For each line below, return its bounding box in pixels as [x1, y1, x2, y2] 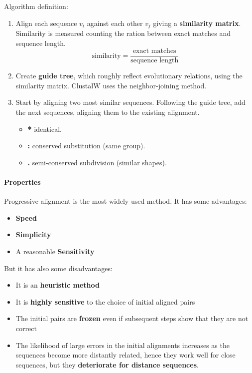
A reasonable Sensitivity [15, 246, 95, 257]
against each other [87, 17, 143, 28]
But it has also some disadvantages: [4, 263, 113, 273]
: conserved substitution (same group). [27, 140, 145, 151]
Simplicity [15, 229, 51, 240]
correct [15, 323, 37, 333]
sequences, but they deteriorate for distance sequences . [15, 359, 199, 370]
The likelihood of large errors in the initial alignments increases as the [15, 340, 230, 350]
